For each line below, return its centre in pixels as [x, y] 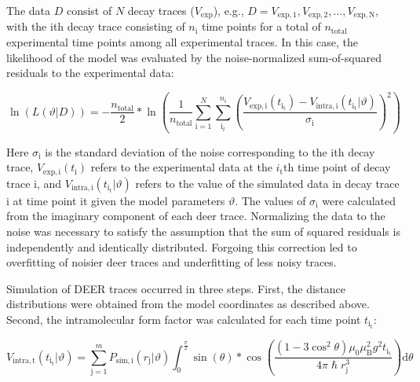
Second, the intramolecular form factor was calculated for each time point [184, 320]
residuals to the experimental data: [90, 73]
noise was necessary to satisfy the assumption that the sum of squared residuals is [203, 231]
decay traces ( [161, 10]
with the [27, 26]
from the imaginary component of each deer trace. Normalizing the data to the [196, 216]
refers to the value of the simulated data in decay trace [267, 183]
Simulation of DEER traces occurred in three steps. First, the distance [176, 288]
